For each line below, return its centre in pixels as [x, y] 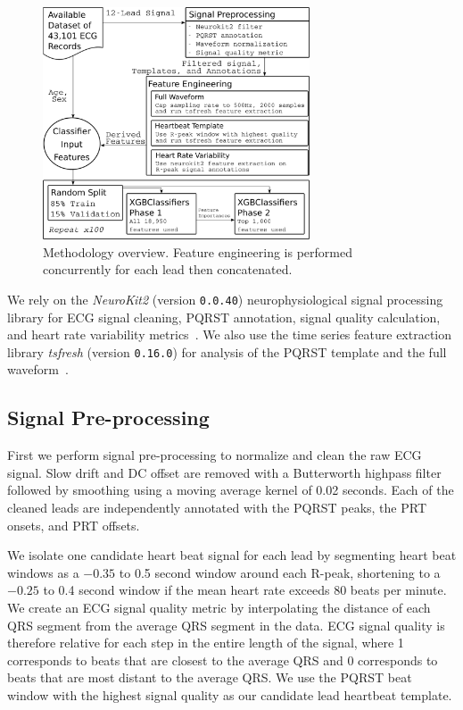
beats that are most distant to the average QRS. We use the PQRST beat [210, 677]
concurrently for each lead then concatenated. [168, 269]
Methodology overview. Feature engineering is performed [198, 251]
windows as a [43, 572]
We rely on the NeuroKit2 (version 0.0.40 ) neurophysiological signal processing [225, 299]
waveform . [38, 369]
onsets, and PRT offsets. [74, 525]
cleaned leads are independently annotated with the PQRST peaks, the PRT [217, 507]
